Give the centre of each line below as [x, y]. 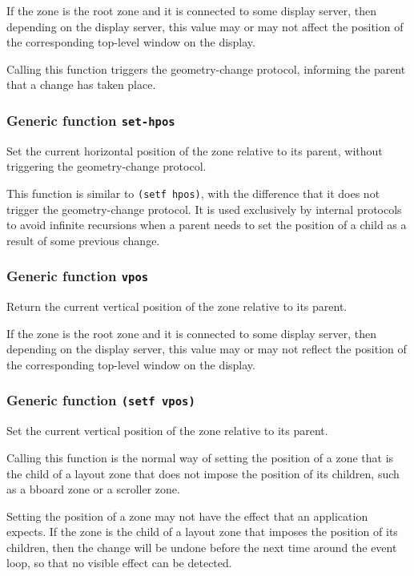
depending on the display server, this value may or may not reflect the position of [207, 349]
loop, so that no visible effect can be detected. [119, 563]
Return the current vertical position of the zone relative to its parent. [177, 306]
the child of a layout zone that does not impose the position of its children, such [203, 473]
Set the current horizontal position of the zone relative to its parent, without [195, 150]
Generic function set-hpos [91, 120]
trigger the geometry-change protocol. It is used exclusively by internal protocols [204, 209]
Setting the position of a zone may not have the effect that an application [187, 516]
